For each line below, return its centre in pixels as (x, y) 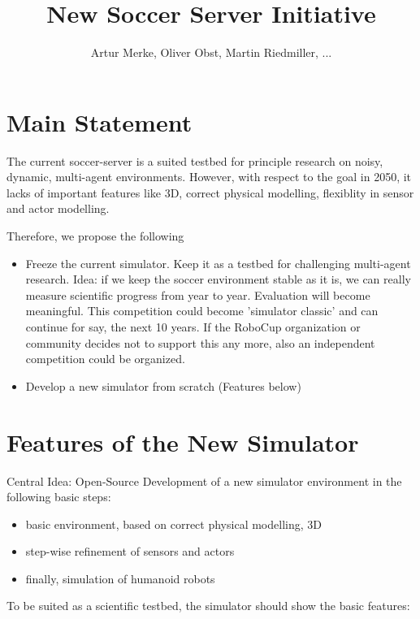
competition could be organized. (105, 359)
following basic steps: (59, 497)
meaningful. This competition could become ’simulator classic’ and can (202, 311)
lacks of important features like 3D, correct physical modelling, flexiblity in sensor (210, 192)
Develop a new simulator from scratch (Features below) (163, 385)
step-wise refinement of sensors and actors (130, 551)
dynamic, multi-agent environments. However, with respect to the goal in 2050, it (209, 177)
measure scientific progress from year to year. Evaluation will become (198, 294)
